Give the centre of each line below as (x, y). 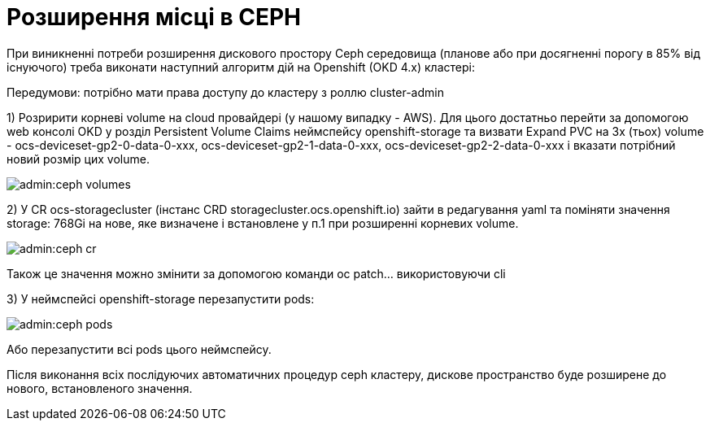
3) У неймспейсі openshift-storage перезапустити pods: (161, 298)
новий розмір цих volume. (78, 159)
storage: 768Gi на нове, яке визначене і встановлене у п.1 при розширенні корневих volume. (263, 223)
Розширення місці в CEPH (154, 17)
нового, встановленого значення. (100, 388)
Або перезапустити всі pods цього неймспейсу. (139, 349)
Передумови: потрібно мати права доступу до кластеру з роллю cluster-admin (225, 92)
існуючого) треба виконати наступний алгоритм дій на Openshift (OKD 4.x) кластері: (241, 67)
